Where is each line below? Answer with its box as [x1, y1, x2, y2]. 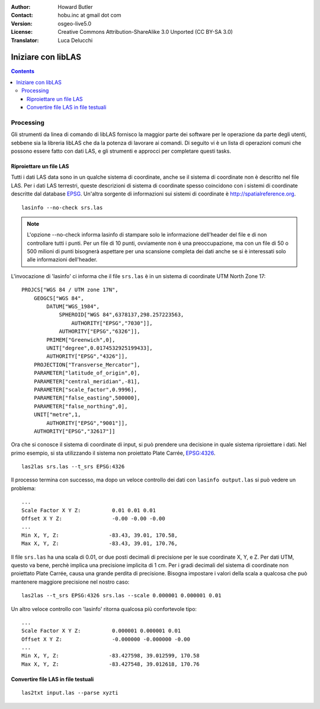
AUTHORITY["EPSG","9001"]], [46, 420, 128, 426]
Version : [11, 20, 33, 27]
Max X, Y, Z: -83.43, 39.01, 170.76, [21, 540, 178, 547]
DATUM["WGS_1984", [46, 303, 100, 310]
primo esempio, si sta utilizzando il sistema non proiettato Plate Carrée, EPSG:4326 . [11, 449, 216, 456]
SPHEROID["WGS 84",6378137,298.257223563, [59, 311, 184, 318]
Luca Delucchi [57, 36, 93, 44]
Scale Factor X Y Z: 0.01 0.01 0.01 [21, 507, 156, 513]
